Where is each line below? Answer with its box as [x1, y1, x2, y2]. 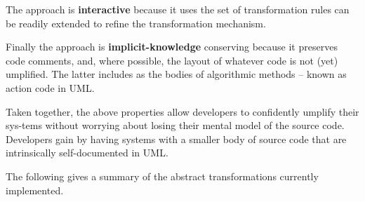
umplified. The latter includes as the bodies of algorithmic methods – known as [6, 67, 347, 81]
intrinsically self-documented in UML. [6, 145, 168, 160]
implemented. [6, 182, 64, 197]
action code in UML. [6, 80, 95, 95]
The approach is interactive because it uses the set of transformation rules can [6, 2, 350, 16]
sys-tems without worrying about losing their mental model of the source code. [6, 118, 345, 133]
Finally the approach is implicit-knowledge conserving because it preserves [6, 39, 338, 54]
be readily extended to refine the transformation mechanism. [6, 15, 266, 30]
